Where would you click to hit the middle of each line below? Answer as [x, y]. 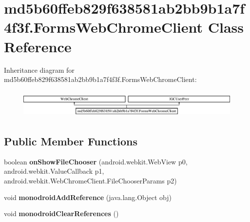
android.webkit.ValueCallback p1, [54, 171]
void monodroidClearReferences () [61, 213]
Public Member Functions [71, 141]
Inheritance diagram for [39, 70]
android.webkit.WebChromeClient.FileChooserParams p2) [90, 181]
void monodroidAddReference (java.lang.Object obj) [88, 197]
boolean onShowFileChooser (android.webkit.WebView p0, [96, 161]
